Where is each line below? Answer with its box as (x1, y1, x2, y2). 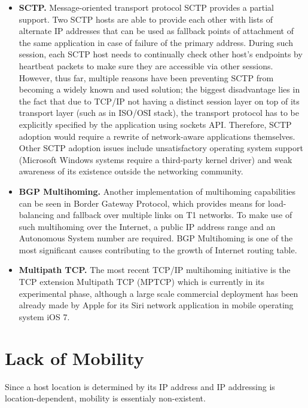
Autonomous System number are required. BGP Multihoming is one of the (19, 232, 293, 244)
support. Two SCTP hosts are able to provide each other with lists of (19, 13, 273, 25)
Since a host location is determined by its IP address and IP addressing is (5, 380, 275, 392)
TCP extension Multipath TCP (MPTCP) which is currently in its (19, 275, 265, 288)
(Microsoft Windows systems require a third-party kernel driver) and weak (19, 153, 292, 165)
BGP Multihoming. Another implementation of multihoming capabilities (19, 185, 296, 197)
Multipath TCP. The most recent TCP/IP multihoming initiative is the (19, 263, 291, 276)
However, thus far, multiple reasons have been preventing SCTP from (19, 71, 274, 84)
